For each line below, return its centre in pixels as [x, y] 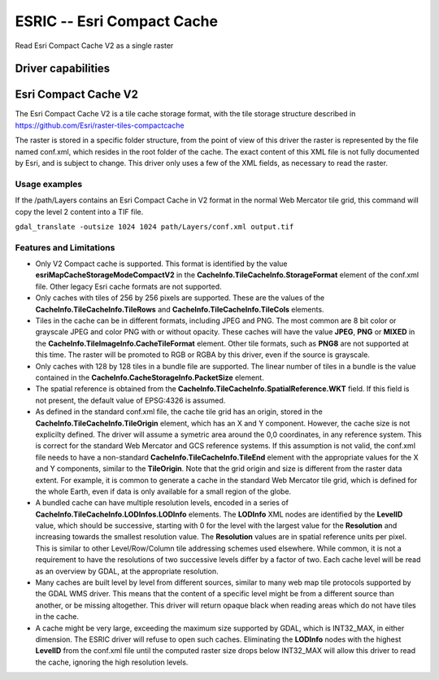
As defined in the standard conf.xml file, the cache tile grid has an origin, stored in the [179, 412]
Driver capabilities [63, 69]
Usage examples [49, 184]
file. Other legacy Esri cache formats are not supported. [129, 286]
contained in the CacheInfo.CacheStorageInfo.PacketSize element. [150, 377]
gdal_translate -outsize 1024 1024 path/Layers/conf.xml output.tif [154, 227]
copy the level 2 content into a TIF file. [79, 211]
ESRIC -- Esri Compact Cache [117, 21]
